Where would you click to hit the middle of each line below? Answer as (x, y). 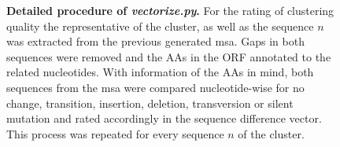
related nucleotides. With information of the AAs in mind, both (160, 72)
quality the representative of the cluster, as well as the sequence (160, 26)
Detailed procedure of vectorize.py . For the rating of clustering (170, 10)
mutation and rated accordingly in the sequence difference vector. (164, 118)
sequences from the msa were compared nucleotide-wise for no (155, 87)
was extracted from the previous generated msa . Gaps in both (155, 41)
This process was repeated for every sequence (115, 133)
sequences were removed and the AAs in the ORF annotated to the (169, 56)
